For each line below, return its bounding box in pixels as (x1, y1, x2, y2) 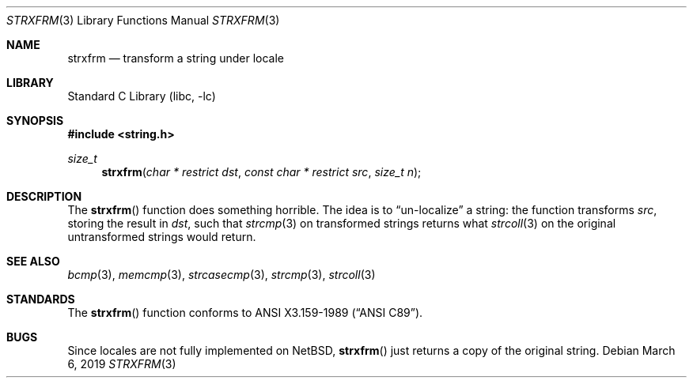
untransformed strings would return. (67, 230, 256, 243)
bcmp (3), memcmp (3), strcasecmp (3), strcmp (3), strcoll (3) (67, 268, 376, 281)
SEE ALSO (6, 254, 60, 268)
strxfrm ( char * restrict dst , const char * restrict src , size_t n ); (101, 165, 422, 179)
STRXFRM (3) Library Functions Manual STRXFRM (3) (6, 13, 280, 27)
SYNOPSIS (6, 114, 64, 127)
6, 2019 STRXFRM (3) (67, 357, 176, 371)
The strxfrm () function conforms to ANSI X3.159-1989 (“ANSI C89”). (67, 306, 423, 319)
